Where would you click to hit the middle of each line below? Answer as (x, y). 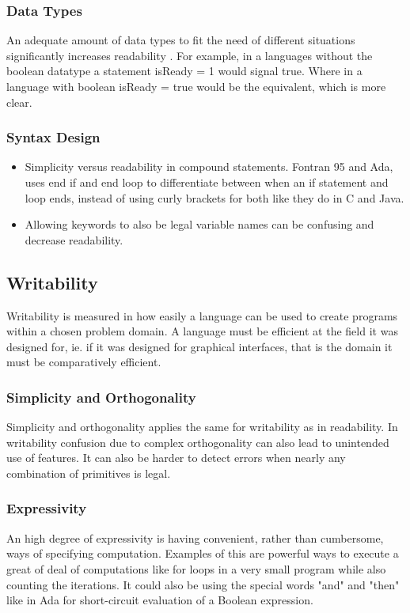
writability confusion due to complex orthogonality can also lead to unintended (198, 442)
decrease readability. (74, 239)
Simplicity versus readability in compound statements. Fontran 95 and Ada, (209, 166)
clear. (19, 102)
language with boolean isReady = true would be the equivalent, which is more (196, 86)
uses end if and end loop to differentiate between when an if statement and (207, 182)
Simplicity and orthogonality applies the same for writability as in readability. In (202, 427)
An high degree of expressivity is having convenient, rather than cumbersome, (195, 537)
